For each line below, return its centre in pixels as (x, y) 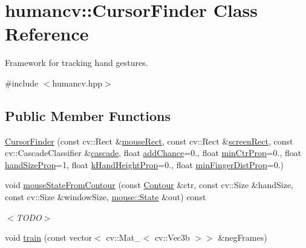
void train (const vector (49, 237)
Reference (47, 34)
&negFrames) (243, 237)
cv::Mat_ (123, 237)
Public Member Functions (88, 115)
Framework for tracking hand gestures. (76, 63)
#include (22, 83)
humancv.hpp (77, 83)
